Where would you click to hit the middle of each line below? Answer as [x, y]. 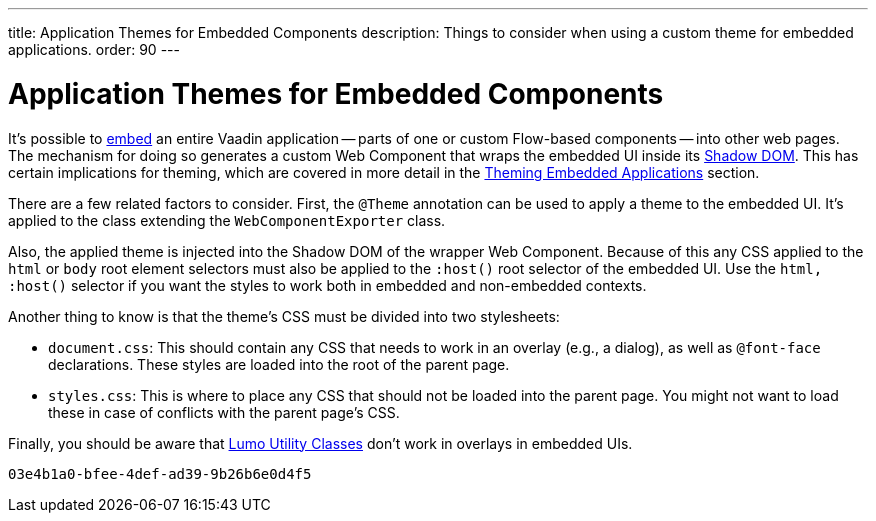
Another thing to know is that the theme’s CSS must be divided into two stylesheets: [284, 316]
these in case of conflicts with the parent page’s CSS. [224, 412]
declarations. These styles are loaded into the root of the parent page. [279, 364]
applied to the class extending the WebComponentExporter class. [227, 220]
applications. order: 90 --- [94, 49]
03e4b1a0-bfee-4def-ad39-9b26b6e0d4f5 [160, 473]
